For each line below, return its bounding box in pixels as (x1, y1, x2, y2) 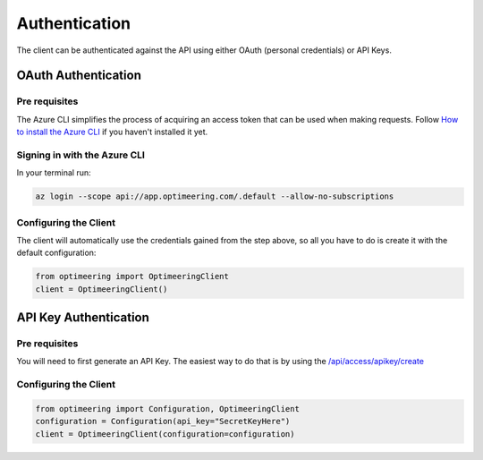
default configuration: (16, 247, 97, 259)
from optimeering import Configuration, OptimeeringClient (35, 404, 300, 414)
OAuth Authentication (16, 68, 142, 83)
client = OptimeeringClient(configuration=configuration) (35, 429, 295, 439)
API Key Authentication (16, 310, 149, 326)
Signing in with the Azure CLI (16, 149, 145, 161)
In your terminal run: (16, 167, 91, 178)
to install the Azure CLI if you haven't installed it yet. (16, 126, 208, 138)
